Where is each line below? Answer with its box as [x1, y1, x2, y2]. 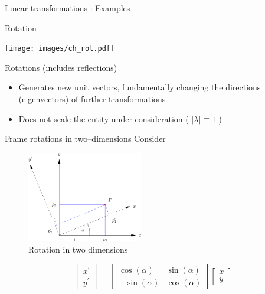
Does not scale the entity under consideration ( [18, 112, 189, 125]
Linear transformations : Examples [5, 2, 130, 14]
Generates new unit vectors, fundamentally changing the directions [18, 81, 261, 93]
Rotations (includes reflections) [5, 61, 117, 73]
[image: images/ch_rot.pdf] [5, 44, 115, 53]
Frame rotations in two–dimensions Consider [5, 132, 166, 145]
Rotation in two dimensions [28, 243, 128, 256]
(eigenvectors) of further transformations [18, 93, 166, 105]
